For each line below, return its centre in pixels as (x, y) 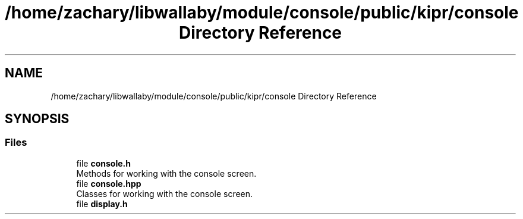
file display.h (102, 204)
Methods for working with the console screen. (166, 173)
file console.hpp (109, 183)
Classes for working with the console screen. (165, 193)
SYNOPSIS (37, 119)
